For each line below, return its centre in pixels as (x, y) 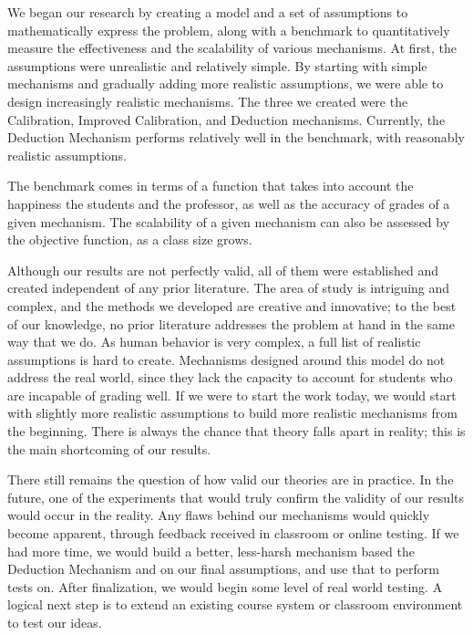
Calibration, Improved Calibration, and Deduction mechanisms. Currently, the (226, 119)
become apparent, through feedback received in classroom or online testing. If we (233, 533)
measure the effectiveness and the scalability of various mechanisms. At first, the (232, 48)
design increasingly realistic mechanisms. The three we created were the (208, 101)
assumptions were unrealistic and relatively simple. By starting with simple (217, 65)
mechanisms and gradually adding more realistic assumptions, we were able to (226, 83)
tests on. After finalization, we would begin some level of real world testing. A (225, 586)
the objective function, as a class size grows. (130, 239)
